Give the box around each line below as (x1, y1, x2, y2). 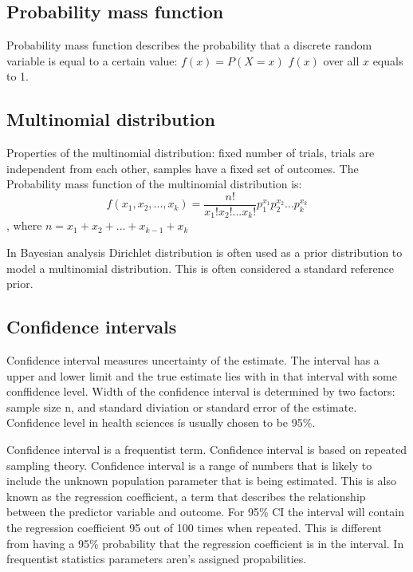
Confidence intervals (6, 314, 177, 339)
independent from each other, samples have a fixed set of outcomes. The (6, 160, 359, 176)
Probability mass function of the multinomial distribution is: (6, 176, 302, 192)
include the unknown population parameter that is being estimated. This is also (6, 472, 396, 489)
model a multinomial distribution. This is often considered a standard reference (6, 259, 394, 276)
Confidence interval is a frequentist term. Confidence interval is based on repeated (6, 441, 407, 458)
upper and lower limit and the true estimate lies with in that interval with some (6, 367, 397, 384)
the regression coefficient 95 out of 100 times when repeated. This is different (6, 519, 383, 535)
